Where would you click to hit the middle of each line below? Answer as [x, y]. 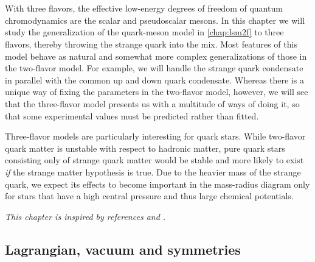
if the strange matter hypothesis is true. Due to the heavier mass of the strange [153, 172]
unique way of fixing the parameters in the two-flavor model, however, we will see [157, 92]
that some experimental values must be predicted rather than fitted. [132, 115]
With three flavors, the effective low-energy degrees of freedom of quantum [144, 8]
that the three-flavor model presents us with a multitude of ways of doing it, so [152, 103]
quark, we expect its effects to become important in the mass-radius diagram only [157, 184]
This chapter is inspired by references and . [85, 216]
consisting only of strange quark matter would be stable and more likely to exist [154, 160]
